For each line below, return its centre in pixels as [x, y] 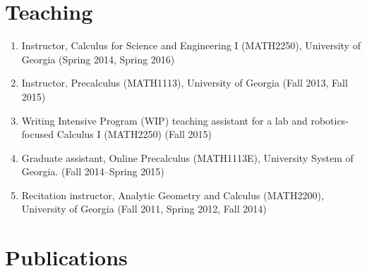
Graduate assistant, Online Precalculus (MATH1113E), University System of [187, 157]
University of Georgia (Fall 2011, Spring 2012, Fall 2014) [144, 209]
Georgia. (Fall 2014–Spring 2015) [93, 171]
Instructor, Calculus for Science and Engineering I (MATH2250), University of [191, 45]
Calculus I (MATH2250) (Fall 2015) [134, 134]
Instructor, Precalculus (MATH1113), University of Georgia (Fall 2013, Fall [185, 83]
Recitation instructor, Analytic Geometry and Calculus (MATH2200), [173, 195]
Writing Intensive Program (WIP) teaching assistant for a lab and [164, 120]
